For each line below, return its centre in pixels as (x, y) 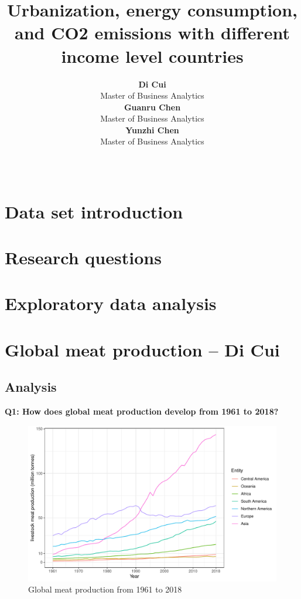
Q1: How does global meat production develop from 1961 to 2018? (142, 411)
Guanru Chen (152, 107)
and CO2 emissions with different (152, 33)
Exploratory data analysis (111, 303)
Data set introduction (94, 211)
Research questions (83, 258)
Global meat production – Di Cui (142, 349)
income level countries (152, 55)
